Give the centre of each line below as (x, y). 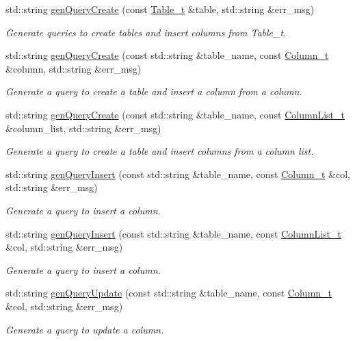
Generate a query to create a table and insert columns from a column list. (160, 151)
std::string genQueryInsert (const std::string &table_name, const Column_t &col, (178, 174)
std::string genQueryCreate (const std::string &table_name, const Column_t (167, 55)
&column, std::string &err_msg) (74, 68)
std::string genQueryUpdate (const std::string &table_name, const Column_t (169, 293)
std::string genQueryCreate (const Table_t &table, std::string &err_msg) (160, 9)
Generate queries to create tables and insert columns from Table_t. (146, 32)
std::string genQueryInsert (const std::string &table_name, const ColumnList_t (174, 233)
